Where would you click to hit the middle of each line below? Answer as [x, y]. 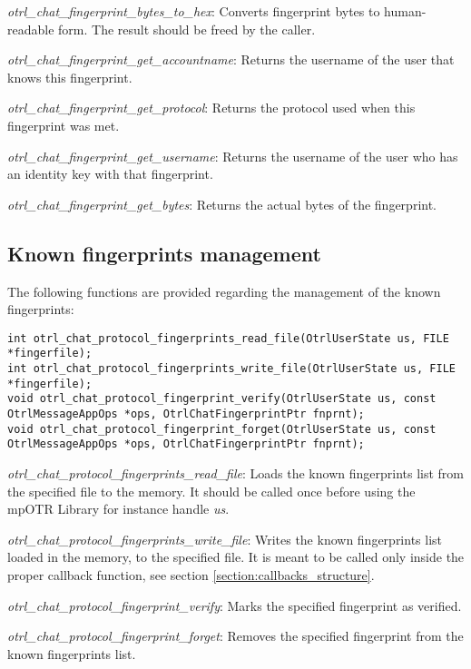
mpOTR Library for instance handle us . [118, 509]
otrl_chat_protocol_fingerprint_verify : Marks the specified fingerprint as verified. [235, 605]
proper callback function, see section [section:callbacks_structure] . [191, 574]
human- [405, 11]
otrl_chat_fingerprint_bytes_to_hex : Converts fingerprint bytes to [194, 11]
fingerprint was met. [64, 125]
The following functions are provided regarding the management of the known [224, 291]
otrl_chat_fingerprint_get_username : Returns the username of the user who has [233, 156]
